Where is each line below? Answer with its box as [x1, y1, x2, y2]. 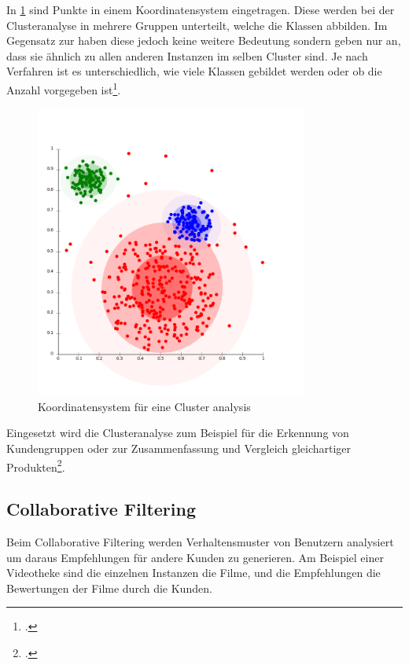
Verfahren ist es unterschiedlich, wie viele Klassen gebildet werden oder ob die [6, 63, 382, 79]
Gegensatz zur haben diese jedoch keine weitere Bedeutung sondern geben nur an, [6, 32, 401, 49]
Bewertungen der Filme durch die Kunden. [6, 579, 212, 596]
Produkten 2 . [6, 456, 65, 475]
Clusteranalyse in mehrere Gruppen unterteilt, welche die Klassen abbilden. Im [6, 17, 388, 33]
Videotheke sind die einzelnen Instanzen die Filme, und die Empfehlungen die [6, 564, 381, 581]
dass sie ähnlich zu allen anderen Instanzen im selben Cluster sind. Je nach [6, 47, 368, 64]
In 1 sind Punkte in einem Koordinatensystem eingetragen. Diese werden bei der [6, 2, 395, 17]
